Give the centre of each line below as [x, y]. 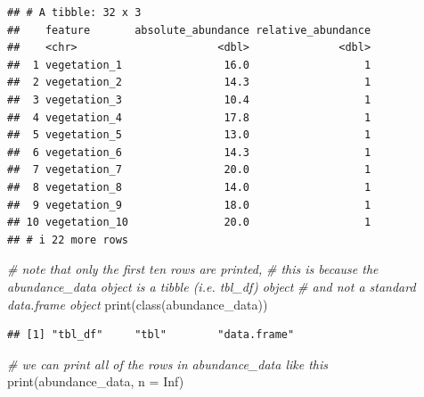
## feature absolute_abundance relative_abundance [189, 30]
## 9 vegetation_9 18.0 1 [189, 205]
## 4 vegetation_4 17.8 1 [189, 117]
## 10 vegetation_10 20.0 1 [189, 223]
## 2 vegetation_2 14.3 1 [189, 83]
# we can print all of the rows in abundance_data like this [167, 364]
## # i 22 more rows [68, 240]
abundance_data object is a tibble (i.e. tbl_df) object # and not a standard [212, 286]
